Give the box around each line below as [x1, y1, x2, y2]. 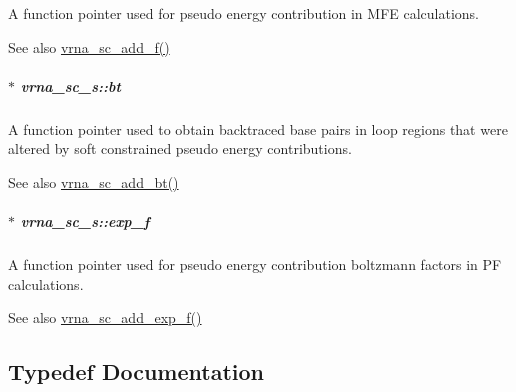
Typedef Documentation [8, 356, 264, 387]
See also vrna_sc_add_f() [8, 36, 170, 57]
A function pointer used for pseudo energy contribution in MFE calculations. [8, 3, 480, 23]
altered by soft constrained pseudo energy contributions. [8, 138, 352, 159]
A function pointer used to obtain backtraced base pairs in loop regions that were [8, 118, 508, 139]
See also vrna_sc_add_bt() [8, 171, 179, 192]
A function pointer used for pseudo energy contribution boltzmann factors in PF [8, 254, 502, 275]
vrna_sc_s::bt [20, 75, 121, 96]
